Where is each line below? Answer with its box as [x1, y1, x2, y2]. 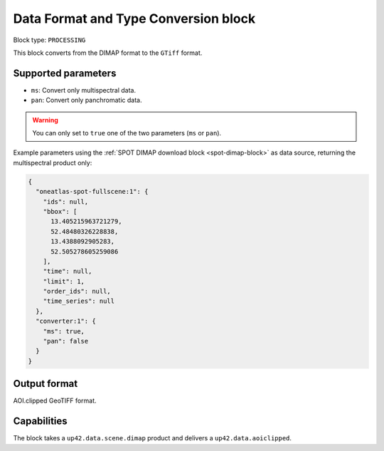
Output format [13, 378, 78, 390]
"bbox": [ [43, 207, 78, 215]
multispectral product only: [13, 158, 92, 167]
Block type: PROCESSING [13, 36, 86, 44]
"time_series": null [43, 297, 115, 306]
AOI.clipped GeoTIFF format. [13, 396, 97, 405]
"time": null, [43, 267, 92, 276]
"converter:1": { [36, 317, 96, 326]
